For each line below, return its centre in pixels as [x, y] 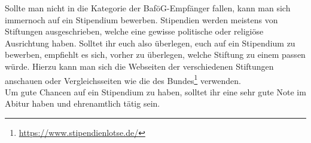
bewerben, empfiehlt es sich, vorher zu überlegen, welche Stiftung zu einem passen [155, 55]
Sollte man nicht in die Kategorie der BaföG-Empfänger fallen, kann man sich [148, 8]
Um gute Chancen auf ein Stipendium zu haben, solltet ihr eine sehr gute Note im [155, 91]
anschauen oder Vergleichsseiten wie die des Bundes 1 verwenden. [123, 79]
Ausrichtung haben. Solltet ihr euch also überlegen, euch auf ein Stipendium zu [150, 43]
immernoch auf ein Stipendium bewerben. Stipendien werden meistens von [141, 19]
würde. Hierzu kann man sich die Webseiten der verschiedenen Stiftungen [139, 66]
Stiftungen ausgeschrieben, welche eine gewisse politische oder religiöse [134, 31]
